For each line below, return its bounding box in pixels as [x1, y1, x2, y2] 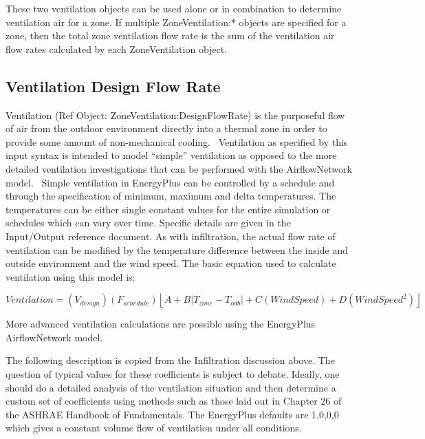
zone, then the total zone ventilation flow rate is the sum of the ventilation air [6, 28, 335, 43]
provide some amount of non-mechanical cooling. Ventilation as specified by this [6, 134, 348, 149]
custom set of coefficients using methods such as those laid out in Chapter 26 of [6, 394, 342, 408]
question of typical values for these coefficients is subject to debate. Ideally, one [6, 367, 340, 381]
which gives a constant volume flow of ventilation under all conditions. [6, 420, 302, 435]
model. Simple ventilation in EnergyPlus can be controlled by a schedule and [6, 175, 335, 189]
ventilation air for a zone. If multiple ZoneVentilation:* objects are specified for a [6, 14, 347, 29]
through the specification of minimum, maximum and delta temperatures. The [6, 189, 336, 203]
